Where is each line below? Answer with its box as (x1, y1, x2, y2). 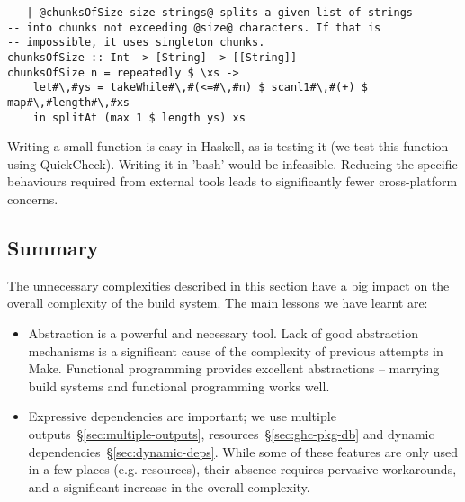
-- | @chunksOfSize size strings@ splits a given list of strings (7, 6, 414, 19)
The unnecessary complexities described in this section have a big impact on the (7, 275, 450, 294)
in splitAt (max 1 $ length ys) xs (32, 111, 246, 124)
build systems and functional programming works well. (28, 376, 330, 395)
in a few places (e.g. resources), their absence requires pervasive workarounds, (28, 460, 457, 479)
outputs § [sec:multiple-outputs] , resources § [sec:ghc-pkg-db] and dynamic (28, 424, 434, 443)
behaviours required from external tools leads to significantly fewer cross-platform (7, 172, 458, 191)
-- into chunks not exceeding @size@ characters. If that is (7, 21, 381, 34)
